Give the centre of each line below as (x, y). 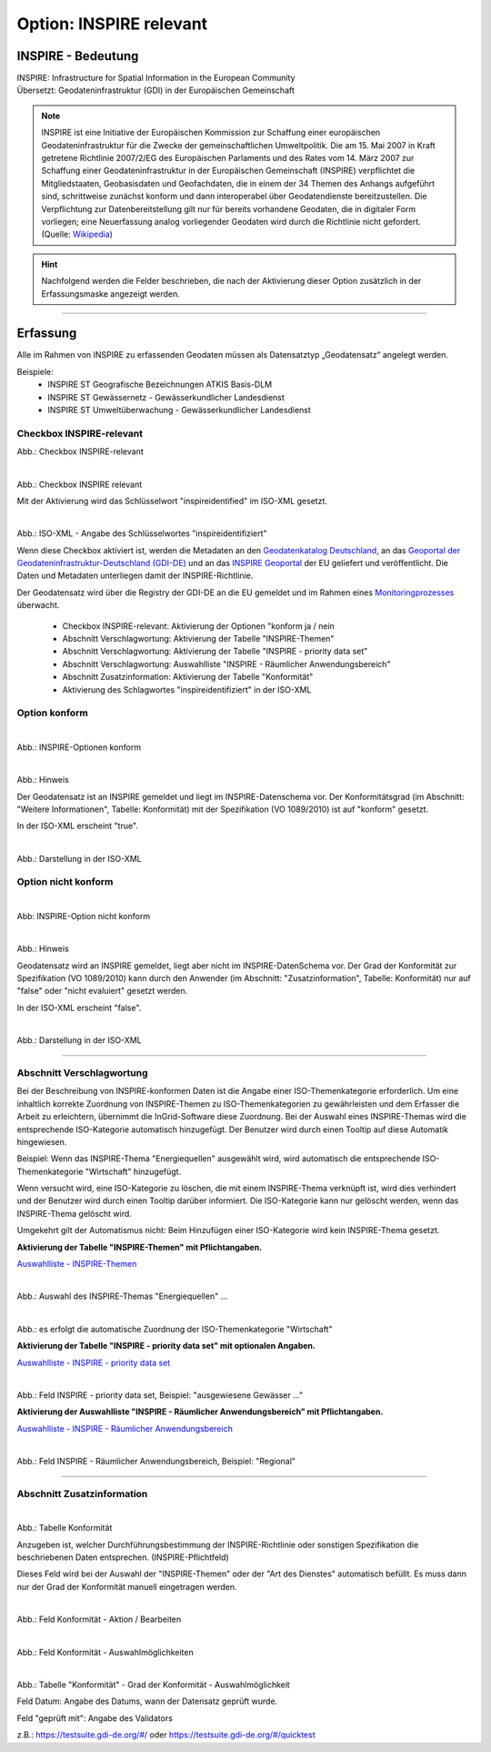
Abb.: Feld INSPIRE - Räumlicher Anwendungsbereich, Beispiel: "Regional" (156, 1462)
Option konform (52, 713)
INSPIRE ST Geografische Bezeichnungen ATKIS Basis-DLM (160, 385)
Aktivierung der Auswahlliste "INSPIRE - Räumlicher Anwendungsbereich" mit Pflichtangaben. (200, 1412)
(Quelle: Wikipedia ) (77, 234)
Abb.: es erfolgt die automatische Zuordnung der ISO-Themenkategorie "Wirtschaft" (175, 1329)
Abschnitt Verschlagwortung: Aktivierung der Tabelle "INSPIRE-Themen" (198, 639)
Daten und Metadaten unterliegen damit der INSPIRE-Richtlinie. (135, 576)
